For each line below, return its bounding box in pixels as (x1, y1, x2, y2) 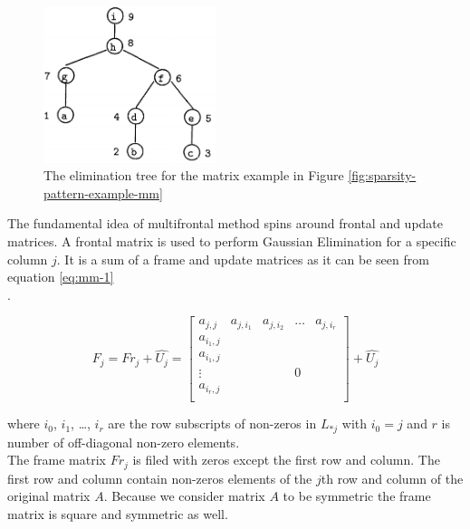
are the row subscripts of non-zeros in (108, 414, 317, 433)
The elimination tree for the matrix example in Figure (43, 166, 344, 185)
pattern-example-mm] (43, 183, 163, 202)
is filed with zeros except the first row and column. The (132, 450, 440, 469)
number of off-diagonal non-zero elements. (7, 432, 240, 451)
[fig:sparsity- (348, 166, 417, 185)
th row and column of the (321, 468, 464, 487)
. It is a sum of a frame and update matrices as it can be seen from (56, 249, 429, 268)
